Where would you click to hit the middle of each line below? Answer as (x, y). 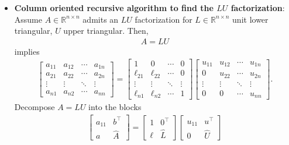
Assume (28, 19)
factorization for (164, 19)
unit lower (250, 19)
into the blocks (115, 107)
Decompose (35, 107)
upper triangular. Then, (106, 31)
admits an (101, 19)
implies (27, 51)
